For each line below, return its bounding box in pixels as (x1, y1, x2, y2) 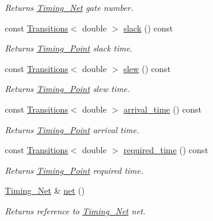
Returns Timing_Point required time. (5, 163, 144, 176)
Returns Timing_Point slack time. (5, 42, 133, 54)
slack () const (123, 21, 173, 34)
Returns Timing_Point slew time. (5, 82, 130, 95)
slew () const (123, 62, 171, 74)
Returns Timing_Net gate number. (5, 1, 133, 13)
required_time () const (123, 143, 208, 156)
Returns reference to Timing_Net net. (5, 204, 146, 217)
